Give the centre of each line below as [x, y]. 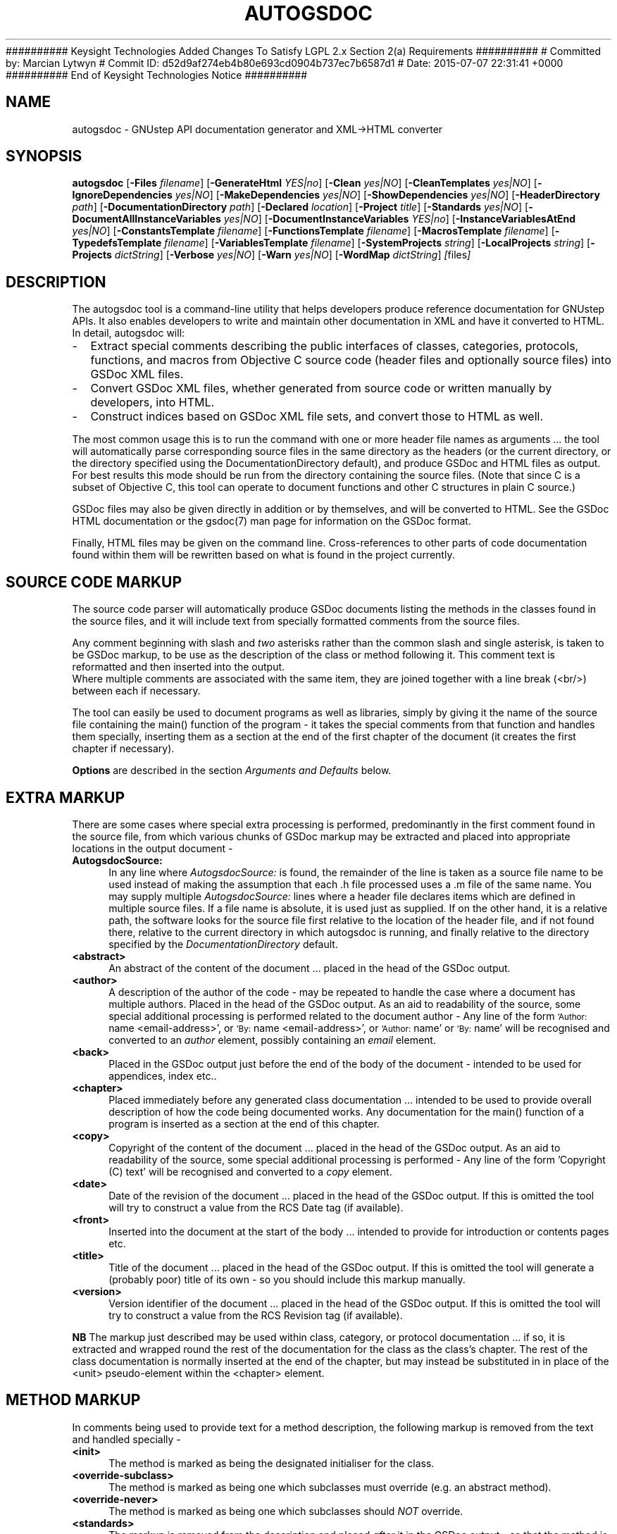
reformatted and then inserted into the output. [179, 667]
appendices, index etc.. [163, 1075]
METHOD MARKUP [73, 1400]
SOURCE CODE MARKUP [94, 582]
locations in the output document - [152, 848]
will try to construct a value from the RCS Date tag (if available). [256, 1207]
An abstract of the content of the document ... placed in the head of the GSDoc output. [310, 968]
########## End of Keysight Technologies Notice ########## [157, 75]
